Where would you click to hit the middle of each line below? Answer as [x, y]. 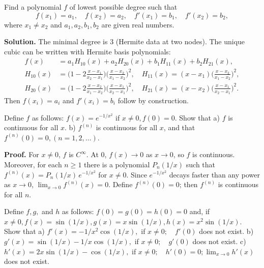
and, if [200, 211]
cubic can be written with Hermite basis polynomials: [87, 51]
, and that [179, 127]
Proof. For [22, 154]
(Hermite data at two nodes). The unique [180, 41]
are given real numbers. [138, 24]
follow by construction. [153, 100]
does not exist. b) [226, 231]
